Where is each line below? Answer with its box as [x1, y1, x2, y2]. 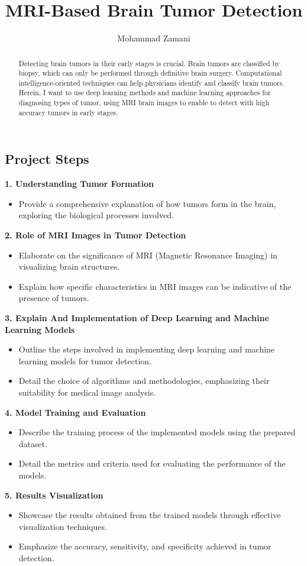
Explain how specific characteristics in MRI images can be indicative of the [18, 280, 292, 292]
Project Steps [5, 150, 89, 168]
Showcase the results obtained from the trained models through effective [18, 509, 281, 521]
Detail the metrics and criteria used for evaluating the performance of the [18, 457, 286, 470]
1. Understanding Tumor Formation [5, 177, 154, 190]
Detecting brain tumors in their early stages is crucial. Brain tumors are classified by [18, 58, 280, 68]
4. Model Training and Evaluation [5, 406, 146, 418]
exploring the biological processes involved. [18, 209, 174, 221]
